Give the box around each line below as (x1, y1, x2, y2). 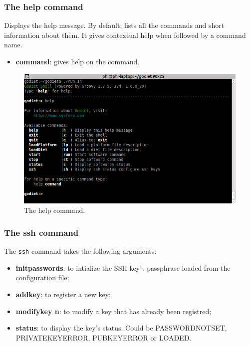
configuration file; (15, 272, 69, 283)
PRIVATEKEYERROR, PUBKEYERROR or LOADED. (15, 332, 192, 343)
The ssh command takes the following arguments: (4, 246, 157, 256)
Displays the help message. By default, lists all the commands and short (4, 20, 225, 30)
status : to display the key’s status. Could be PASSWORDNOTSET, (15, 323, 227, 333)
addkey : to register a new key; (15, 289, 111, 299)
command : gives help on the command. (15, 56, 140, 66)
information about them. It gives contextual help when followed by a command (4, 29, 246, 40)
